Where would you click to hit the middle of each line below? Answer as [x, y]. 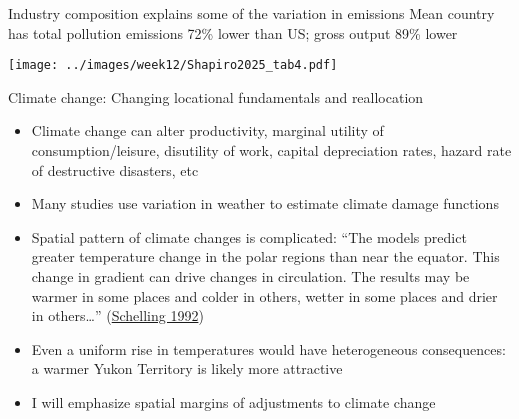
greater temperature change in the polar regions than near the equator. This [265, 256]
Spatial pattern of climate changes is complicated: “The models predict [249, 236]
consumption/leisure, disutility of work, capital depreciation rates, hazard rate [271, 150]
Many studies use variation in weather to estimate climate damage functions [265, 203]
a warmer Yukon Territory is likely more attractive [187, 368]
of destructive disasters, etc [115, 169]
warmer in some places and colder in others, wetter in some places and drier [264, 295]
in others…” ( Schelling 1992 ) [117, 315]
